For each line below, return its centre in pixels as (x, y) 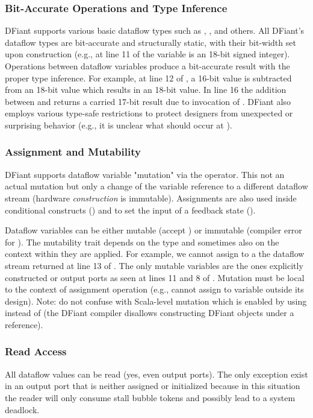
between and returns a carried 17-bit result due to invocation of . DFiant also (148, 101)
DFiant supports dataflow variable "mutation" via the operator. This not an (145, 174)
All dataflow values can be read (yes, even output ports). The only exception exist (156, 374)
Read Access (36, 351)
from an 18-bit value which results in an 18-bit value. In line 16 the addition (146, 90)
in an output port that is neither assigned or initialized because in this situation (153, 386)
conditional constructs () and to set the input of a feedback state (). (130, 210)
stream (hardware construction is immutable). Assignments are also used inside (151, 198)
